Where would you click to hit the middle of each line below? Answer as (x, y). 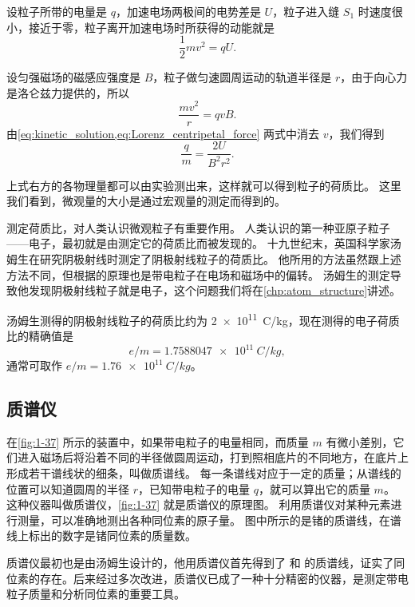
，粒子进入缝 (306, 11)
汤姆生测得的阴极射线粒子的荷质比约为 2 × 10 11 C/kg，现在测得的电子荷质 (203, 319)
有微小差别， (360, 441)
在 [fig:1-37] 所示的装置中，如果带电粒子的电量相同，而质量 (158, 441)
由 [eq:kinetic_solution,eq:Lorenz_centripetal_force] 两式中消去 (163, 133)
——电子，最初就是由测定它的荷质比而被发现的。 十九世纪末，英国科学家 (198, 243)
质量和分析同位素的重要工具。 (107, 594)
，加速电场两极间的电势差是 (188, 11)
